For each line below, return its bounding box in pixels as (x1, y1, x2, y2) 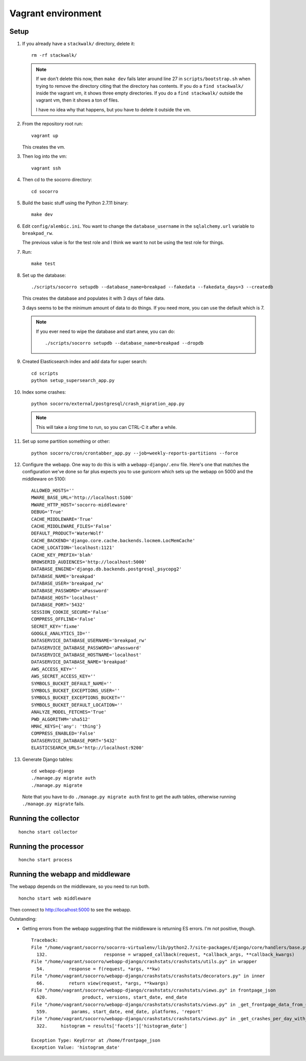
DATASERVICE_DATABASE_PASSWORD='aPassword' (31, 645, 142, 650)
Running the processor (9, 842, 84, 851)
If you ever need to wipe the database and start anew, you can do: (36, 328, 175, 334)
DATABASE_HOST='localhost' (31, 595, 99, 600)
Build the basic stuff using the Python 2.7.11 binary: (22, 200, 129, 206)
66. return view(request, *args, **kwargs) (36, 980, 168, 986)
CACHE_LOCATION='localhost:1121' (31, 545, 115, 551)
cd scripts (31, 370, 59, 376)
